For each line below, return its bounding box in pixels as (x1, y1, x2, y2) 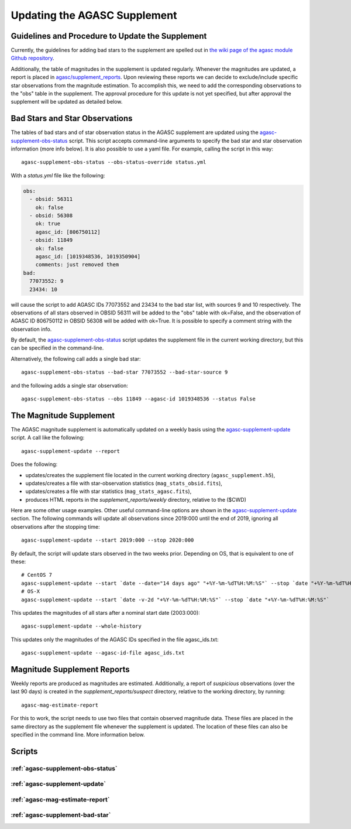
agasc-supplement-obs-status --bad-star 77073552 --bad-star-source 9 (21, 369, 228, 376)
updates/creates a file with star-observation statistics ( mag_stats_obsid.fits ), (25, 479, 222, 487)
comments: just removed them (35, 261, 119, 268)
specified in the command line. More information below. (11, 731, 145, 738)
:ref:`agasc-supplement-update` (11, 780, 106, 788)
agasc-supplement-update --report (21, 448, 120, 454)
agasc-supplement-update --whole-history (21, 623, 142, 629)
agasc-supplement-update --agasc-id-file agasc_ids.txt (21, 650, 185, 656)
